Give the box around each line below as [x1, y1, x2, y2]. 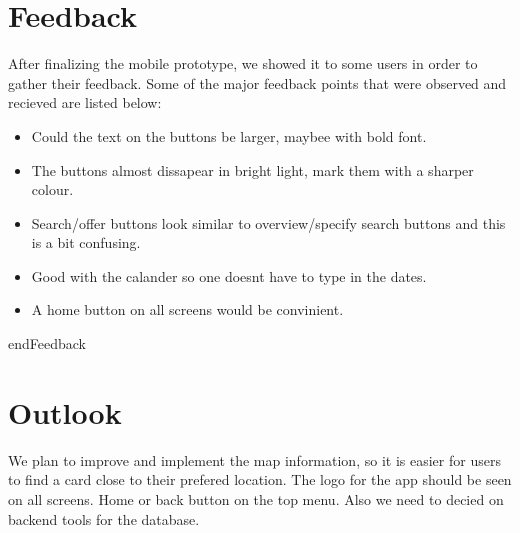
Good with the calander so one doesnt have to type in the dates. [31, 265, 427, 286]
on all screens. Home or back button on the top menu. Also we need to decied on [8, 488, 504, 509]
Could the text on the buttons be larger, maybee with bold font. [31, 125, 427, 146]
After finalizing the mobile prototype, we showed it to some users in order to [8, 53, 478, 74]
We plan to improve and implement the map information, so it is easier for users [8, 449, 501, 470]
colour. [31, 179, 74, 200]
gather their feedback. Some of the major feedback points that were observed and [8, 72, 507, 93]
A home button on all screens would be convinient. [31, 299, 344, 320]
